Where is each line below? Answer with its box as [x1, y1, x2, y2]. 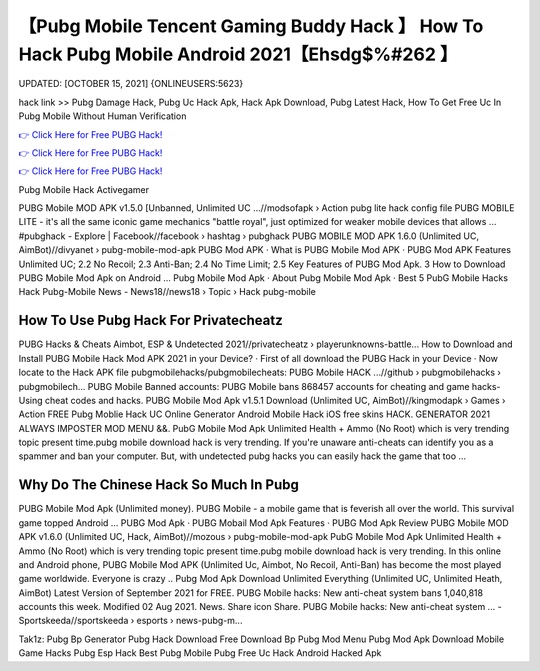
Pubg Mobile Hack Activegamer [18, 183, 150, 195]
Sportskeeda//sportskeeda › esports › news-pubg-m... [18, 615, 243, 627]
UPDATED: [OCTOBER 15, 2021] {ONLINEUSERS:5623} [18, 78, 244, 90]
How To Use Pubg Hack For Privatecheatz [18, 312, 284, 329]
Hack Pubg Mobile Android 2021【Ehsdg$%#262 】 [18, 43, 458, 65]
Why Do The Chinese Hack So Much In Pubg [18, 476, 300, 494]
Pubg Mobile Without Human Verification [18, 110, 187, 122]
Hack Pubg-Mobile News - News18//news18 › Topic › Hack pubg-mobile [18, 286, 317, 298]
